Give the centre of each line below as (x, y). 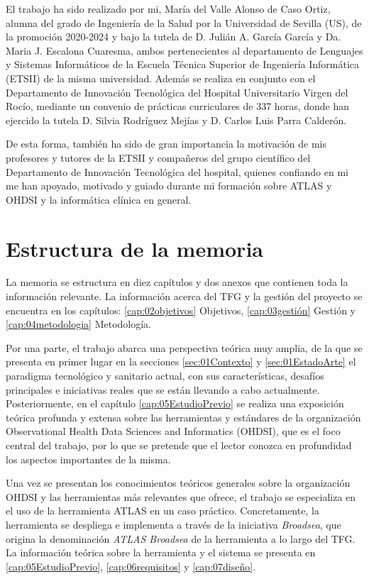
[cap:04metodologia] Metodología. (78, 324)
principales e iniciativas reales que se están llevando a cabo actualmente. (163, 389)
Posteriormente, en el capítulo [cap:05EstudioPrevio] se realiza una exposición (175, 403)
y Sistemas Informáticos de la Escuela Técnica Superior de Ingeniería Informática (183, 64)
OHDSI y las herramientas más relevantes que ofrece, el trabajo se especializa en (181, 496)
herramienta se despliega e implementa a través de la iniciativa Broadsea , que (174, 524)
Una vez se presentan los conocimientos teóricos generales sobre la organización (178, 483)
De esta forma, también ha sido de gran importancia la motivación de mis (166, 144)
